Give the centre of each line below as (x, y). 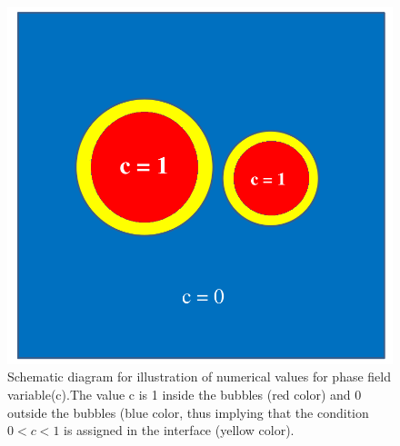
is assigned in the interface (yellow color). (179, 430)
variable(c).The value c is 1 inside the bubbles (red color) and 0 (185, 394)
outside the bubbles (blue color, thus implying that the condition (188, 412)
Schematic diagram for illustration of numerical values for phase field (200, 377)
